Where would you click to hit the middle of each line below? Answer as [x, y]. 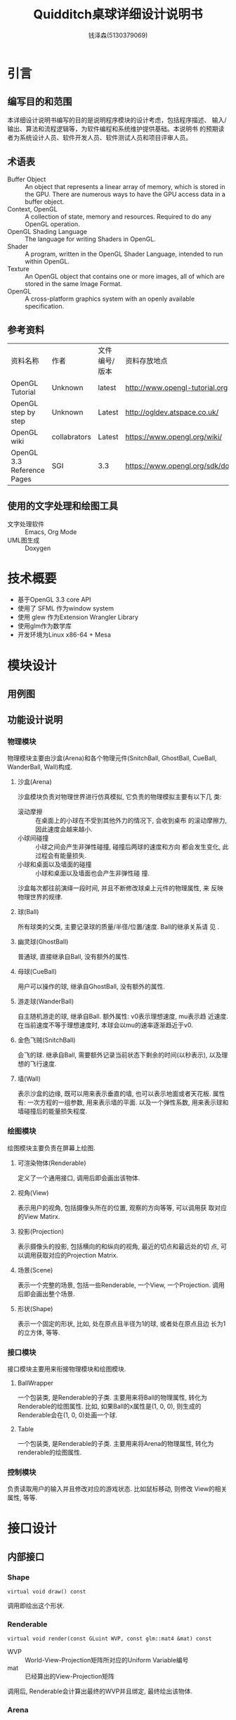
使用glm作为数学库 [45, 626]
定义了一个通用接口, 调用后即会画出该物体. [79, 1178]
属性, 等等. [22, 1498]
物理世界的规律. [40, 897]
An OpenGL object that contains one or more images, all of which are [125, 276]
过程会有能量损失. [60, 856]
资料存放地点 [146, 361]
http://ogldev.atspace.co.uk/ [172, 412]
